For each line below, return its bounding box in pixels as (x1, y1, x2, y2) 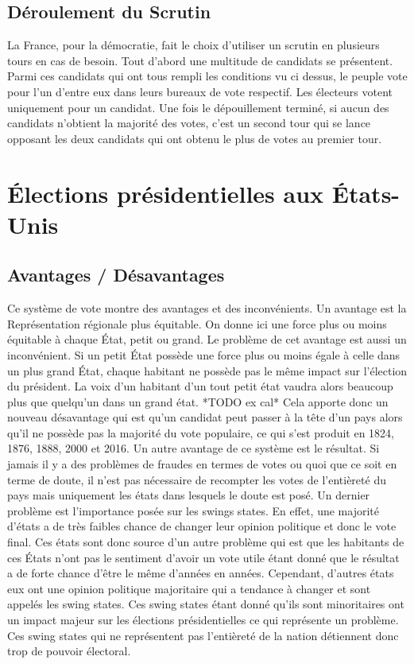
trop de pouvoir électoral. (7, 643, 131, 659)
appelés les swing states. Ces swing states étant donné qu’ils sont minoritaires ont (7, 596, 404, 612)
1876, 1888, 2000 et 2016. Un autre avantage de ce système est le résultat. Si (7, 440, 380, 456)
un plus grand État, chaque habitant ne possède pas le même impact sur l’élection (7, 362, 408, 379)
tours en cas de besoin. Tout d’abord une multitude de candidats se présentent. (7, 52, 393, 68)
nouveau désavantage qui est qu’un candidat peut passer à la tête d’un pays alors (7, 409, 403, 425)
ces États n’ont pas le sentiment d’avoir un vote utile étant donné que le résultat (7, 549, 400, 565)
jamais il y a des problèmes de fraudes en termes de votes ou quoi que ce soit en (7, 456, 397, 472)
